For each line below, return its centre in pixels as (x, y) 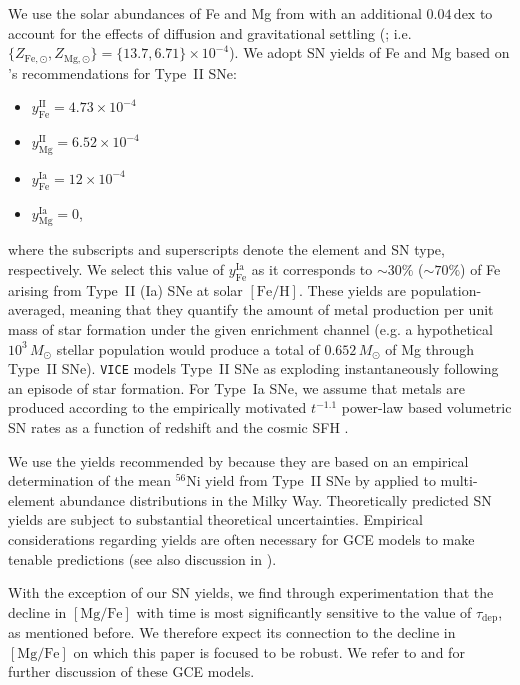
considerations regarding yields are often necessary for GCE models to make (241, 539)
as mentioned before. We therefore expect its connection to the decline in (232, 632)
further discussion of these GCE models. (131, 671)
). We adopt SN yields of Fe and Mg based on (369, 52)
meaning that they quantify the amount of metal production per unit (281, 309)
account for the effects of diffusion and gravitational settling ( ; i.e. (210, 32)
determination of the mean (89, 480)
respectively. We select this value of (116, 269)
